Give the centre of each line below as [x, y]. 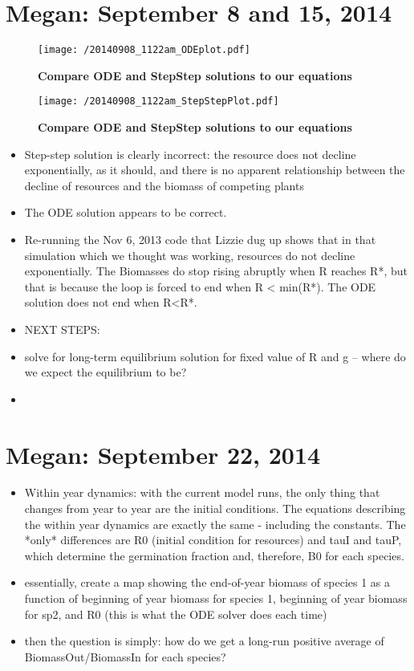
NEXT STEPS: [62, 329]
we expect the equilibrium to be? [106, 372]
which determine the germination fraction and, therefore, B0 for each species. [214, 555]
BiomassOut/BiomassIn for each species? [125, 656]
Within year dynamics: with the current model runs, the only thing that [202, 492]
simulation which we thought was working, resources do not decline [190, 255]
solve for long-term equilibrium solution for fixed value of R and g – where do [215, 356]
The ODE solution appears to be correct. [126, 212]
